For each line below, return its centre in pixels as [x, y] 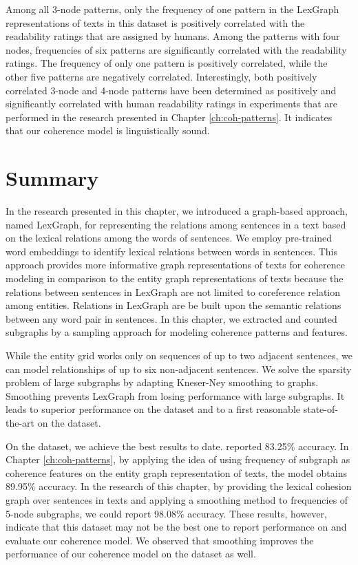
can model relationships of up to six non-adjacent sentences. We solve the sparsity [179, 369]
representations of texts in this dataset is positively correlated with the [155, 22]
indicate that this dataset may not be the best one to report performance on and [176, 527]
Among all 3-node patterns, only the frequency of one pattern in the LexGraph [172, 9]
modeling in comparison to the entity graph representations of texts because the [175, 278]
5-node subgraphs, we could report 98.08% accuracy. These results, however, [166, 513]
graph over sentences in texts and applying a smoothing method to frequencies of [177, 499]
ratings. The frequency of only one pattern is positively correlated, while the [167, 63]
